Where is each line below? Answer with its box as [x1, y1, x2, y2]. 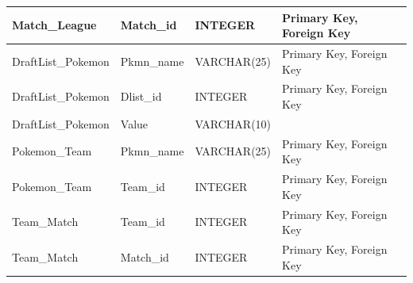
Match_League [12, 17, 97, 33]
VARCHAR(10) [195, 115, 272, 132]
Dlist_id [120, 88, 162, 105]
